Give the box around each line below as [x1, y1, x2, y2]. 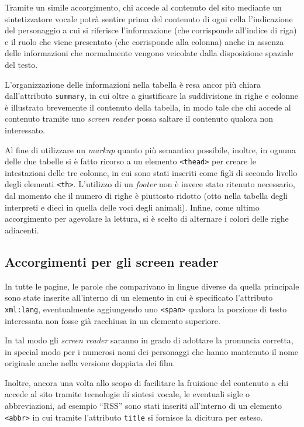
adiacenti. [5, 223, 39, 236]
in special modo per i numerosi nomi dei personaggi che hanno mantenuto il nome [5, 345, 299, 357]
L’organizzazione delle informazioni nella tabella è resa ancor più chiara [5, 78, 261, 90]
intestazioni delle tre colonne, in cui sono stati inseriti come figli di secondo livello [5, 166, 298, 178]
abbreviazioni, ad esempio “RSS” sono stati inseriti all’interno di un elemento [5, 400, 282, 412]
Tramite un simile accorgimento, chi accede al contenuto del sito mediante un [5, 1, 282, 13]
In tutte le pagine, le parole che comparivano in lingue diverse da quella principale [5, 280, 299, 292]
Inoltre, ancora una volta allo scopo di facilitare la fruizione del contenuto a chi [5, 376, 289, 388]
